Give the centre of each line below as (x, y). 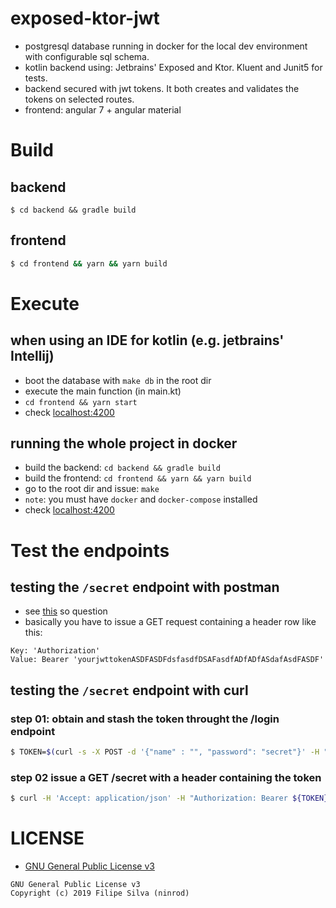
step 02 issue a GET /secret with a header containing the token (166, 777)
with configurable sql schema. (87, 56)
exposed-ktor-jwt (85, 18)
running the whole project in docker (124, 443)
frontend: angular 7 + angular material (103, 109)
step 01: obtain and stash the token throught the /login (145, 719)
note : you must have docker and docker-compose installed (141, 499)
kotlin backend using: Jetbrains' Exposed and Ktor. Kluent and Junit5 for (173, 67)
